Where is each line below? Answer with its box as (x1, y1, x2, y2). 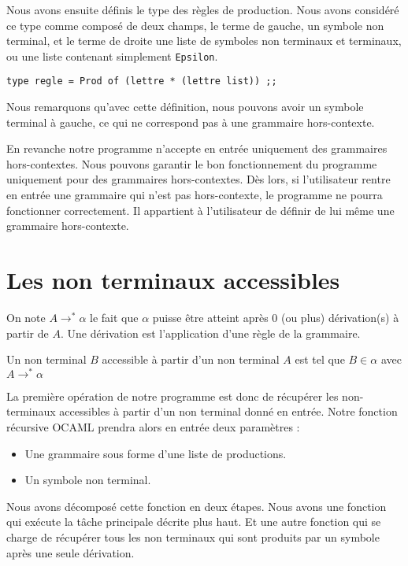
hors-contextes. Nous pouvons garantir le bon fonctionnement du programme (6, 155, 377, 172)
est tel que (295, 351, 345, 368)
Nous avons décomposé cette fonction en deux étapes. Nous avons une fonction (6, 498, 387, 514)
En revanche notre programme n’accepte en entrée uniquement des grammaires (6, 140, 388, 157)
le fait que (90, 309, 139, 325)
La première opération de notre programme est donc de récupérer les (6, 387, 339, 404)
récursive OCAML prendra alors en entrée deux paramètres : (6, 419, 300, 435)
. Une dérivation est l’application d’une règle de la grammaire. (60, 324, 361, 341)
